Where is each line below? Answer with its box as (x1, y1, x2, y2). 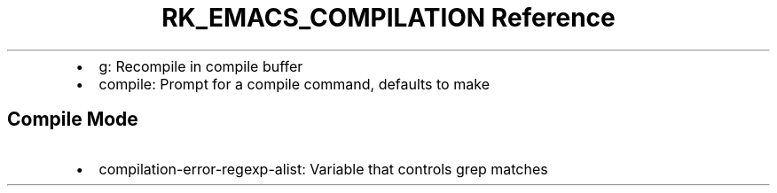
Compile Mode (7, 108, 138, 131)
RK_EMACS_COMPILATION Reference (161, 3, 616, 33)
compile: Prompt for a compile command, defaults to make (98, 74, 490, 93)
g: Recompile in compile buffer (98, 57, 303, 75)
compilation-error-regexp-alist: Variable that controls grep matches (98, 159, 548, 178)
